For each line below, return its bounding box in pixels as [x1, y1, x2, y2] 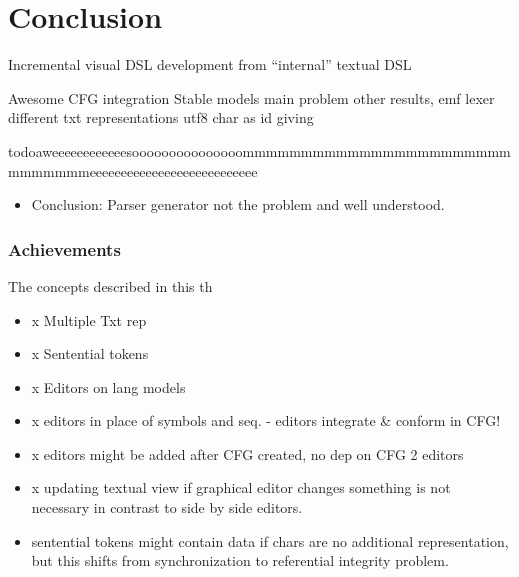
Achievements [8, 236, 121, 261]
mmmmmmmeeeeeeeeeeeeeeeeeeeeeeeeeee [8, 160, 258, 181]
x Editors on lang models [31, 376, 186, 397]
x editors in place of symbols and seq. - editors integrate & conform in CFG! [31, 410, 501, 431]
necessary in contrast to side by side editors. [31, 497, 303, 518]
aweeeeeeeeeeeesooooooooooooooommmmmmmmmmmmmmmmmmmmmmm [35, 140, 511, 161]
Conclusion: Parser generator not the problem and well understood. [31, 194, 445, 215]
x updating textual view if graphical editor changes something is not [31, 477, 451, 498]
